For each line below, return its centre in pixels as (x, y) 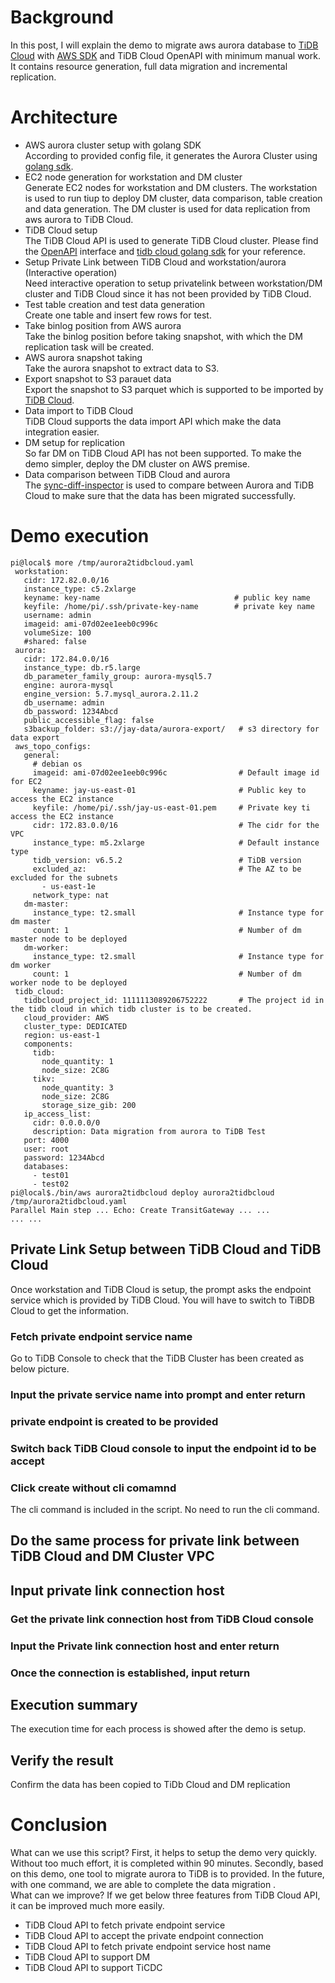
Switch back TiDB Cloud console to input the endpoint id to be (163, 1448)
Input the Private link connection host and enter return (145, 1646)
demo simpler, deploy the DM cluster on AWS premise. (137, 463)
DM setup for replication (74, 442)
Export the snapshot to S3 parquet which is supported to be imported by (174, 389)
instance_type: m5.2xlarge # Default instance (176, 842)
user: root (46, 1149)
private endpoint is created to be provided (114, 1421)
